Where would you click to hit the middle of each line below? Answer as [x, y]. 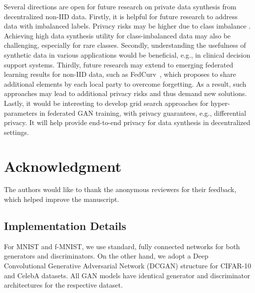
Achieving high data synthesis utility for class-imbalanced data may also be [117, 35]
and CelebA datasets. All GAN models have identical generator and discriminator [127, 275]
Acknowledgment [63, 166]
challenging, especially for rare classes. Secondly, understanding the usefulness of [125, 45]
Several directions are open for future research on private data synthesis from [120, 6]
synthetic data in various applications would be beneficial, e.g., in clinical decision [127, 54]
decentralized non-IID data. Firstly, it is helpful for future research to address [121, 16]
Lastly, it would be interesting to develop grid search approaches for [106, 103]
